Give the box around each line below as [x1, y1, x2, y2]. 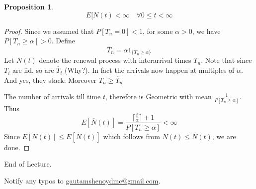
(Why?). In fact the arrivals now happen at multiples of [65, 65, 235, 75]
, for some [143, 25, 173, 36]
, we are [212, 131, 236, 141]
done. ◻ [4, 142, 30, 152]
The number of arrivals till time [4, 91, 101, 102]
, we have [192, 25, 221, 36]
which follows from [103, 131, 160, 141]
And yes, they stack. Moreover [4, 74, 97, 85]
